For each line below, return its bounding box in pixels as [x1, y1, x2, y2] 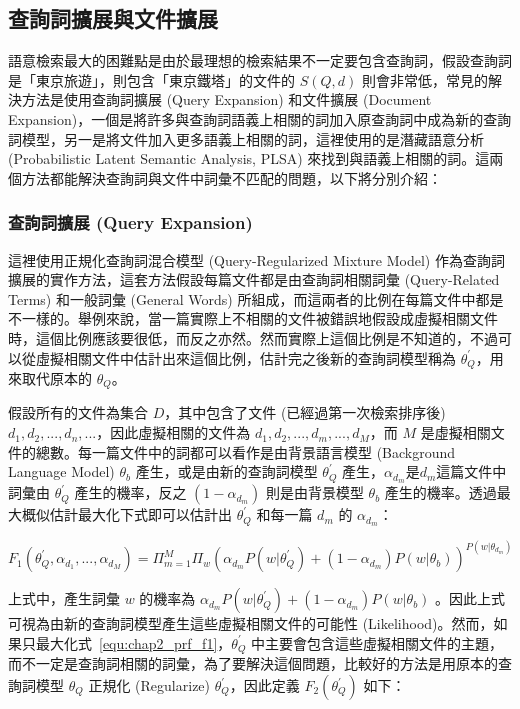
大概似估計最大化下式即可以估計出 [8, 504, 232, 525]
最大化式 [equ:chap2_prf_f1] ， [35, 632, 232, 653]
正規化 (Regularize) [88, 675, 211, 696]
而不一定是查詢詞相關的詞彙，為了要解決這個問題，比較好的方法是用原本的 [8, 653, 498, 674]
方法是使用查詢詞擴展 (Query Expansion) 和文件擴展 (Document [21, 89, 432, 110]
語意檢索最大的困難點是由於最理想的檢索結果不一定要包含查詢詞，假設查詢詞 [8, 50, 512, 71]
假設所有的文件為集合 [8, 402, 148, 423]
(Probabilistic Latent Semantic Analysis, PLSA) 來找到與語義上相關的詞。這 [8, 148, 490, 169]
